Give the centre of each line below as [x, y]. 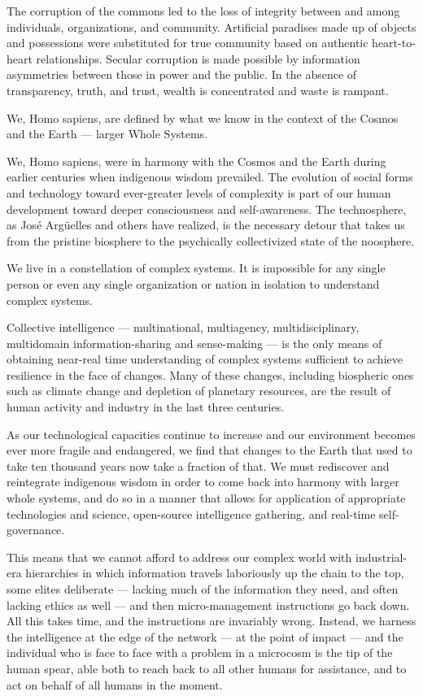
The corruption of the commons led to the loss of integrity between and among [203, 11]
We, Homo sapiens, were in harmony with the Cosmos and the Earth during [196, 161]
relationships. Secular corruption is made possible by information [198, 58]
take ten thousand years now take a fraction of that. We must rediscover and [198, 465]
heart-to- [394, 43]
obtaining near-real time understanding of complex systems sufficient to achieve [205, 359]
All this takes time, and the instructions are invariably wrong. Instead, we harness [211, 621]
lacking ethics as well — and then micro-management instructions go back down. [208, 605]
